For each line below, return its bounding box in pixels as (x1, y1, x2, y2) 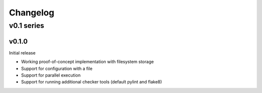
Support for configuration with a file (21, 66, 93, 71)
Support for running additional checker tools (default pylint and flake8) (21, 79, 162, 85)
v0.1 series (9, 21, 45, 30)
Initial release (9, 50, 36, 55)
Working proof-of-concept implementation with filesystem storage (21, 59, 154, 65)
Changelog (9, 7, 54, 18)
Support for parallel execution (21, 72, 81, 78)
